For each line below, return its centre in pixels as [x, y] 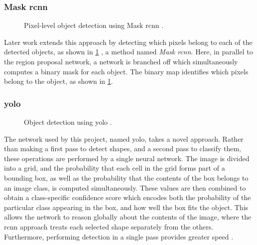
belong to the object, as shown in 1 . [59, 81]
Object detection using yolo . [68, 122]
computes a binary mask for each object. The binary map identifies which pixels [126, 71]
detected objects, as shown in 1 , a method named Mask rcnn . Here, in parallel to [128, 52]
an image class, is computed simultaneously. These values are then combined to [125, 187]
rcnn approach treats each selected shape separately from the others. [109, 226]
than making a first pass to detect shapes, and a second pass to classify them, [123, 148]
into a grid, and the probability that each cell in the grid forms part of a [115, 168]
